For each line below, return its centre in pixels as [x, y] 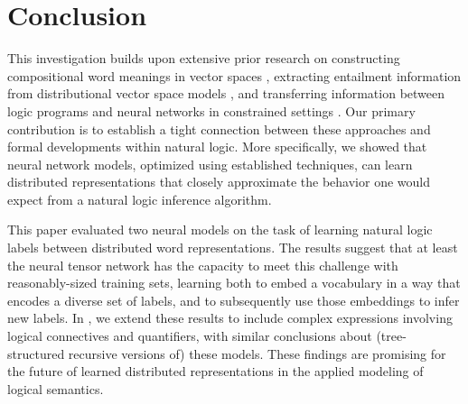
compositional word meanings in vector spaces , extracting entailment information [234, 75]
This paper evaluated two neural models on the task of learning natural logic [220, 230]
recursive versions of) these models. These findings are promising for [257, 353]
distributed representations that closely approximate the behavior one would [219, 182]
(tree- [391, 336]
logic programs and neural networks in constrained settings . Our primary [211, 110]
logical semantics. [56, 388]
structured [36, 353]
